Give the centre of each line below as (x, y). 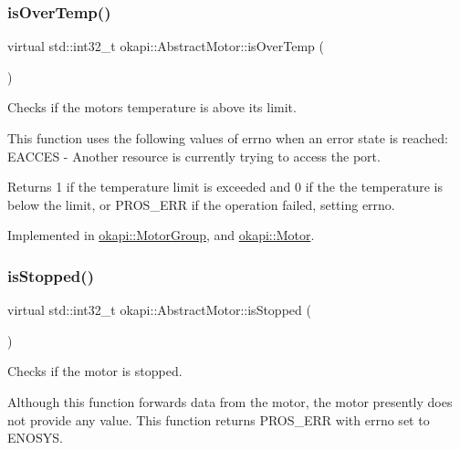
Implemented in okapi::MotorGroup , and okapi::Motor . (161, 235)
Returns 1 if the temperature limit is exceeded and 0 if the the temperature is (225, 187)
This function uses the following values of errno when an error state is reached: (228, 138)
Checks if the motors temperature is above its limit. (152, 107)
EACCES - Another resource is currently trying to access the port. (194, 156)
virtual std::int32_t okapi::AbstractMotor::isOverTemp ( (166, 46)
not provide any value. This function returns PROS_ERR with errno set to (219, 419)
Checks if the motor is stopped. (95, 371)
